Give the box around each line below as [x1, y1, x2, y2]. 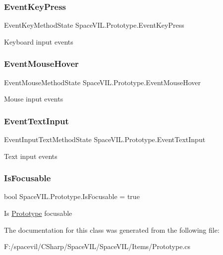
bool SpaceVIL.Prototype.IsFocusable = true [4, 191, 140, 202]
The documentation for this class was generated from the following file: [4, 224, 220, 235]
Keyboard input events [4, 36, 73, 47]
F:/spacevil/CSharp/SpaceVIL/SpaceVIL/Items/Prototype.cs [4, 241, 190, 252]
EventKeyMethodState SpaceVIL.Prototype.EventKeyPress [4, 20, 184, 30]
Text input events [4, 151, 57, 161]
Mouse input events [4, 94, 63, 104]
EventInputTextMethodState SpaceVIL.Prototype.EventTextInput [4, 134, 206, 145]
